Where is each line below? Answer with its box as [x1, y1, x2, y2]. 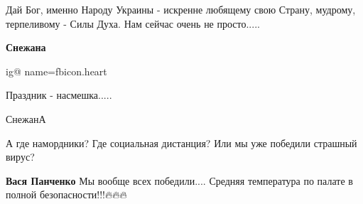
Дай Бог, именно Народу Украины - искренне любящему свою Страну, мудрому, [6, 2, 356, 16]
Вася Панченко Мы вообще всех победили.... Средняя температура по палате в [6, 173, 353, 188]
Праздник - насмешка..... [6, 87, 112, 102]
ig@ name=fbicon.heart [6, 63, 107, 78]
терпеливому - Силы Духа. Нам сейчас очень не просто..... [6, 16, 260, 31]
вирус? [6, 149, 35, 164]
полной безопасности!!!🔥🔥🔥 [6, 187, 127, 202]
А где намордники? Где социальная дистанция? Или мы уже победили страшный [6, 135, 357, 150]
